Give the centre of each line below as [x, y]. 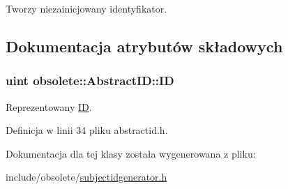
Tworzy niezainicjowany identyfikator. [86, 8]
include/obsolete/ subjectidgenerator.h [86, 177]
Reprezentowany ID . [49, 106]
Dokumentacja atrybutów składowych [144, 46]
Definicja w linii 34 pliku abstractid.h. [87, 130]
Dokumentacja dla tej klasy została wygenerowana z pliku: [131, 153]
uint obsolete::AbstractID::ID [90, 81]
